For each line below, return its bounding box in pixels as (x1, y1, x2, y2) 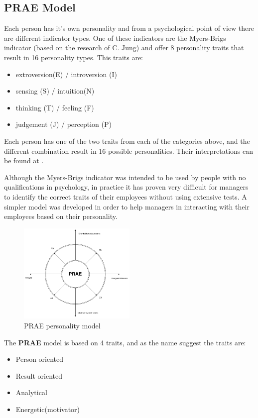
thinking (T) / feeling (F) (15, 102, 94, 112)
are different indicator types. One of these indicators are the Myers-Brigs (4, 32, 226, 43)
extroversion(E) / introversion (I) (15, 69, 117, 79)
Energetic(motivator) (15, 404, 80, 414)
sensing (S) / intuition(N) (15, 86, 95, 96)
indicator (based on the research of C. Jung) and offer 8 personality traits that (4, 42, 244, 53)
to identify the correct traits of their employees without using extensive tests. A (4, 191, 247, 202)
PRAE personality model (24, 320, 101, 330)
